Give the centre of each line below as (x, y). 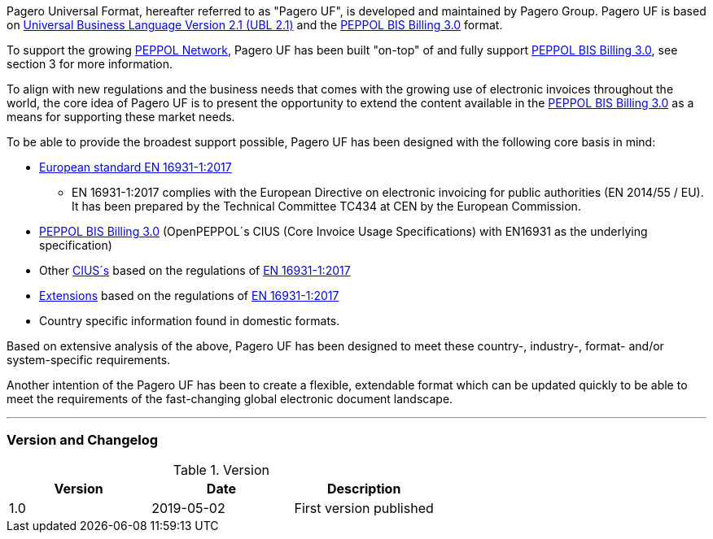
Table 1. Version (221, 469)
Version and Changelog (83, 440)
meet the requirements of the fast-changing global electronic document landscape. (230, 399)
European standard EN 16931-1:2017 (136, 167)
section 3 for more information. (90, 64)
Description (364, 488)
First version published (364, 508)
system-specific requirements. (89, 360)
